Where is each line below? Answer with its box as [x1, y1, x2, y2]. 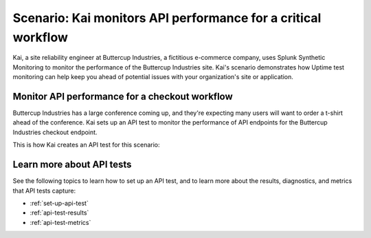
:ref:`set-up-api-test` [30, 199, 89, 207]
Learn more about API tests [12, 159, 132, 171]
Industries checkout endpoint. [12, 128, 98, 136]
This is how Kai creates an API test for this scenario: [12, 141, 161, 149]
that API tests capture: [12, 186, 76, 195]
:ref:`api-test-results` [30, 208, 89, 217]
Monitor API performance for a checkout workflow [12, 90, 233, 102]
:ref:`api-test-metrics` [30, 218, 91, 226]
